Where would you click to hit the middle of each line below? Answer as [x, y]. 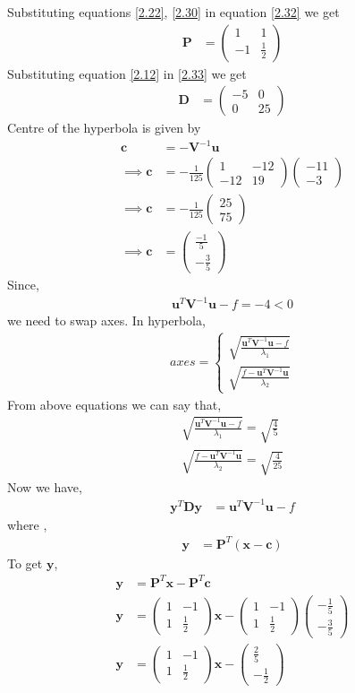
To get [25, 563]
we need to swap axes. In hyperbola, [106, 321]
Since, [23, 285]
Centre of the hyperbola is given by [104, 128]
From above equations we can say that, [114, 404]
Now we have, [45, 486]
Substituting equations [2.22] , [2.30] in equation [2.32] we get [173, 12]
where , [27, 524]
